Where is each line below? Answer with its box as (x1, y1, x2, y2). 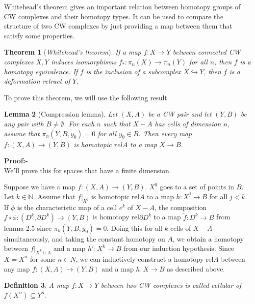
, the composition (154, 202, 207, 212)
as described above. (167, 263, 225, 274)
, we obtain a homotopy (173, 233, 244, 243)
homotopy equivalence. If (4, 66, 78, 76)
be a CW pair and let (148, 109, 212, 119)
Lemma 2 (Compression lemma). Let (4, 109, 118, 119)
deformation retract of (4, 76, 70, 86)
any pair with (4, 118, 44, 128)
